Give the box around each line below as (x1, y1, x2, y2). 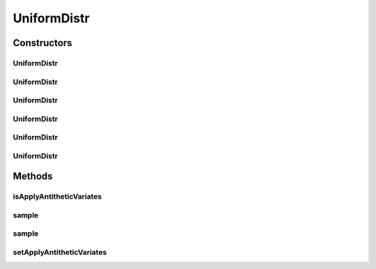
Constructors (13, 37, 72, 49)
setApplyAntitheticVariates (13, 247, 107, 257)
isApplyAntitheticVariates (13, 192, 102, 201)
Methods (13, 171, 53, 183)
